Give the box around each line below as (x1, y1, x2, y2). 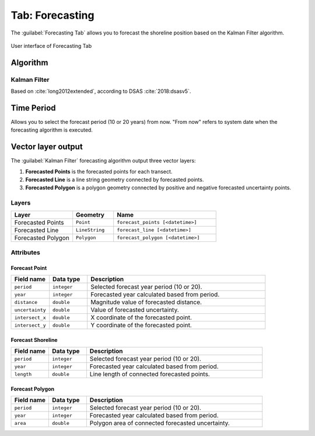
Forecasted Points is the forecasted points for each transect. (25, 168, 173, 175)
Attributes (10, 248, 40, 257)
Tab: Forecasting (10, 9, 94, 22)
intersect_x (14, 314, 46, 321)
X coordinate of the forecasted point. (90, 313, 192, 321)
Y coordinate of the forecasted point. (90, 321, 192, 330)
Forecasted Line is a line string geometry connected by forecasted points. (25, 176, 204, 184)
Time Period (10, 103, 56, 113)
